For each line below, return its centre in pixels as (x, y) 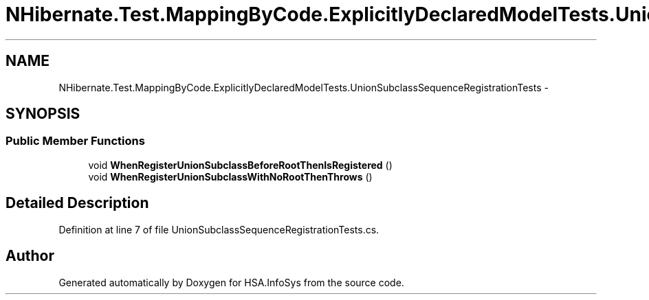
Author (30, 256)
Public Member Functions (75, 141)
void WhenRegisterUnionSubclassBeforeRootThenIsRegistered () (240, 165)
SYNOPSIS (43, 114)
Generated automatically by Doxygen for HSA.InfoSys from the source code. (231, 282)
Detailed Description (77, 203)
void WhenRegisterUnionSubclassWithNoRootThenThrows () (230, 176)
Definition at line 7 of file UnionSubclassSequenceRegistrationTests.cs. (219, 229)
